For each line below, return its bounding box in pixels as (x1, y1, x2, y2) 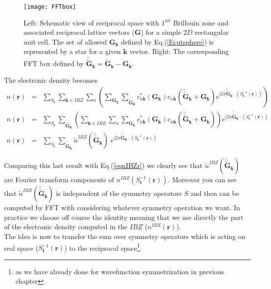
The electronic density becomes (4, 75, 98, 85)
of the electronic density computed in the (4, 221, 127, 232)
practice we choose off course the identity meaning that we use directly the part (4, 212, 244, 222)
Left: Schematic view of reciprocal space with (24, 17, 159, 27)
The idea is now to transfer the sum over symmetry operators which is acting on (4, 231, 246, 241)
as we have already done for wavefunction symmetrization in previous (15, 266, 224, 276)
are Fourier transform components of (4, 174, 114, 185)
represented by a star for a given (24, 46, 121, 56)
